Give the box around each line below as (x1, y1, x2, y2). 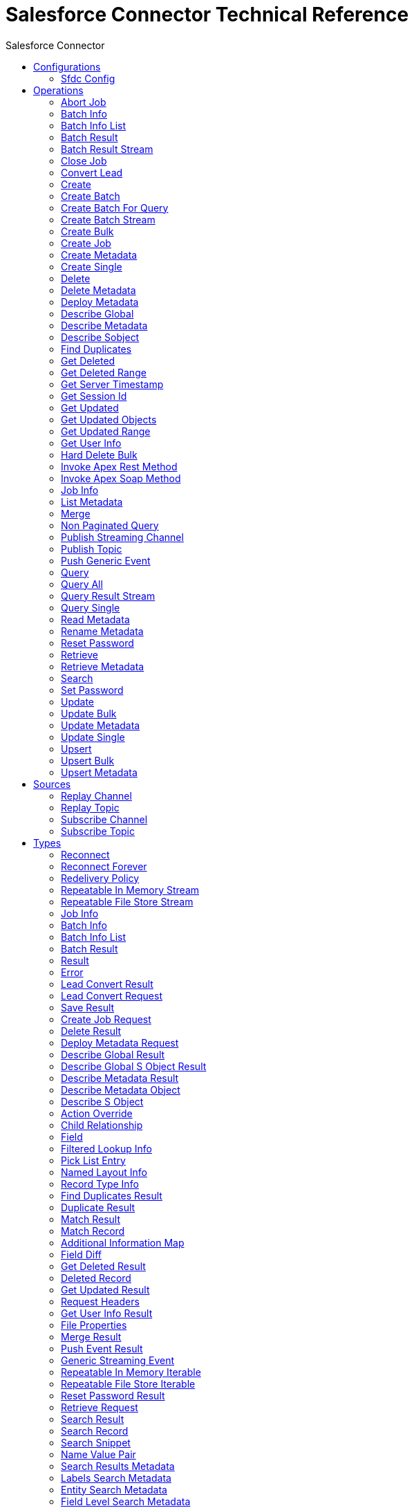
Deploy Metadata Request (61, 1036, 179, 1049)
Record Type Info (61, 1177, 139, 1190)
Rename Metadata (61, 625, 144, 637)
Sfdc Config (61, 72, 115, 84)
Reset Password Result (61, 1389, 165, 1401)
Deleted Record (61, 1271, 131, 1284)
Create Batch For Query (61, 201, 169, 214)
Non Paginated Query (61, 519, 159, 531)
